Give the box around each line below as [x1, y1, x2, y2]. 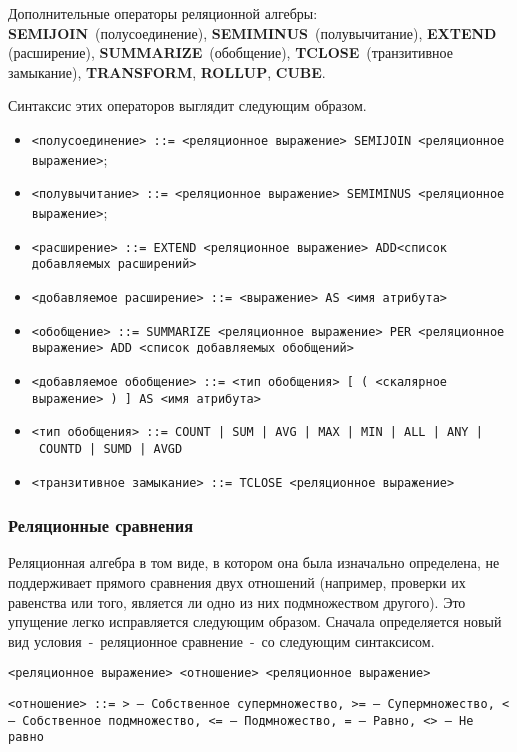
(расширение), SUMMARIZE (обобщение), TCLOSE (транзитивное [8, 42, 453, 63]
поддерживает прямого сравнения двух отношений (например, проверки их [8, 571, 466, 592]
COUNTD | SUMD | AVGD [38, 441, 183, 456]
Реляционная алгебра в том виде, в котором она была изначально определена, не [8, 552, 500, 573]
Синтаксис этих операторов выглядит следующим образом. [8, 95, 367, 116]
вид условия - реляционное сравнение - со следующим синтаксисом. [8, 630, 435, 651]
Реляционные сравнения [8, 513, 194, 538]
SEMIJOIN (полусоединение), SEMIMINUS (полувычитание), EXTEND [8, 22, 497, 43]
